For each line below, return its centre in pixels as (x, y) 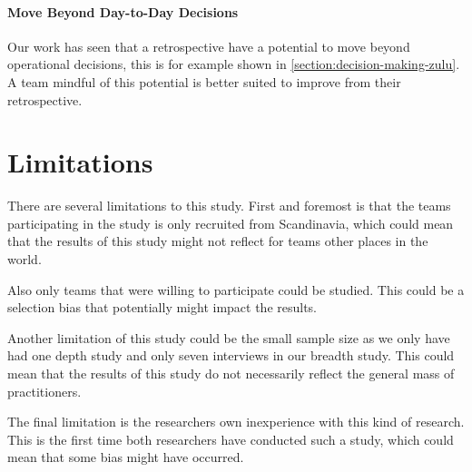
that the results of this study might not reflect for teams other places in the (218, 241)
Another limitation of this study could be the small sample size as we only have (229, 337)
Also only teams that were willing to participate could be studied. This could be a (236, 289)
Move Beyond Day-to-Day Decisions (123, 11)
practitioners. (44, 391)
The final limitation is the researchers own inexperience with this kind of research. (236, 422)
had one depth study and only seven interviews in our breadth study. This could (231, 355)
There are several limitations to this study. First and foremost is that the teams (229, 206)
